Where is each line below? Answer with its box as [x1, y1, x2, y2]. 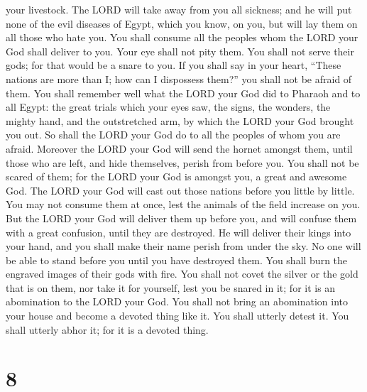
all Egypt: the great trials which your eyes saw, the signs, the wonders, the [6, 99, 331, 114]
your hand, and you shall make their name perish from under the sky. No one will [6, 239, 361, 254]
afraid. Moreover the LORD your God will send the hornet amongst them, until [6, 141, 353, 156]
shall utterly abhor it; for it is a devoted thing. [6, 322, 209, 337]
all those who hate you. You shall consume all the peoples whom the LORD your [6, 30, 358, 45]
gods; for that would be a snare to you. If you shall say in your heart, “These [6, 58, 341, 72]
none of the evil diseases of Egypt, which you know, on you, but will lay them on [6, 16, 358, 31]
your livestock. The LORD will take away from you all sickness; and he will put [6, 2, 352, 16]
